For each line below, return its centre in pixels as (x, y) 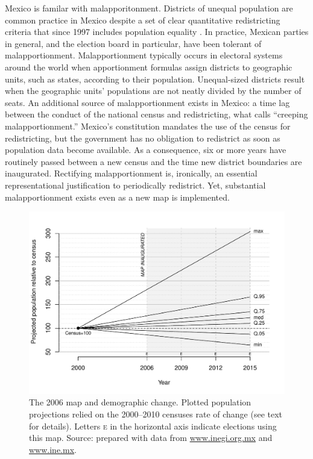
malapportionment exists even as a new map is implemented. (117, 197)
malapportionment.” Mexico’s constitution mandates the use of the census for (148, 126)
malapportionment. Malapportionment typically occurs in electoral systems (144, 55)
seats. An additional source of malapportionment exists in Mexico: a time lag (147, 102)
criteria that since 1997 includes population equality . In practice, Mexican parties (157, 32)
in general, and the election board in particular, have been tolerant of (133, 43)
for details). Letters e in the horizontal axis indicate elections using (153, 426)
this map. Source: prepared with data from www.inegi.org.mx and (151, 438)
